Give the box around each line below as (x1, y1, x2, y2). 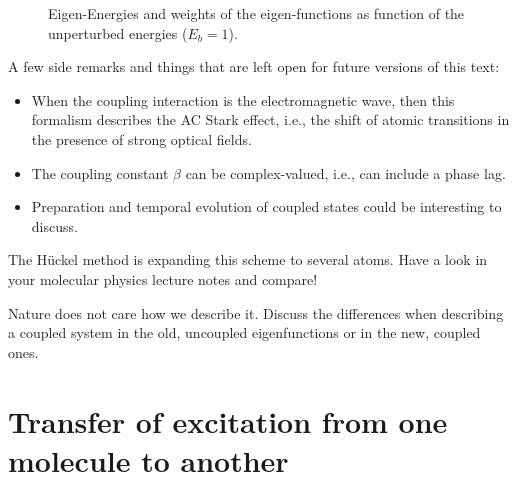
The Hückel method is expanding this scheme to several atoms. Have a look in (8, 249, 488, 270)
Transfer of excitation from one (8, 400, 448, 441)
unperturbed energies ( (48, 22, 188, 43)
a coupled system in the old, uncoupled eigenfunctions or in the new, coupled (8, 322, 481, 343)
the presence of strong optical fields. (31, 128, 252, 149)
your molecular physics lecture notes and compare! (8, 268, 318, 289)
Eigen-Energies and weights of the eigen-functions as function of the (48, 3, 465, 23)
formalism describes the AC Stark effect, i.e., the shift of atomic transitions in (31, 109, 510, 130)
